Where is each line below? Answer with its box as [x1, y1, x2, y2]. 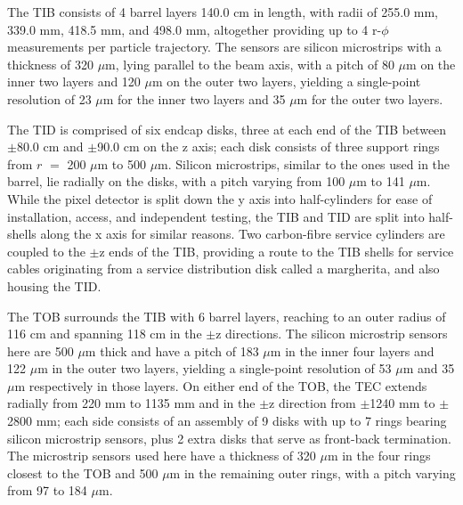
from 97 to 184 [7, 481, 87, 500]
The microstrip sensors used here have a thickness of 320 [7, 446, 316, 465]
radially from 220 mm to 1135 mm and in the [7, 394, 256, 412]
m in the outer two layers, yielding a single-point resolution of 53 [37, 359, 392, 378]
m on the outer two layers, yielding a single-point [152, 72, 421, 91]
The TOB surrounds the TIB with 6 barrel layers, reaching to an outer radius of [7, 306, 446, 325]
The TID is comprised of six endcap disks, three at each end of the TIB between [7, 119, 447, 138]
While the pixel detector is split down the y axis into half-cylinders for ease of [7, 189, 433, 208]
